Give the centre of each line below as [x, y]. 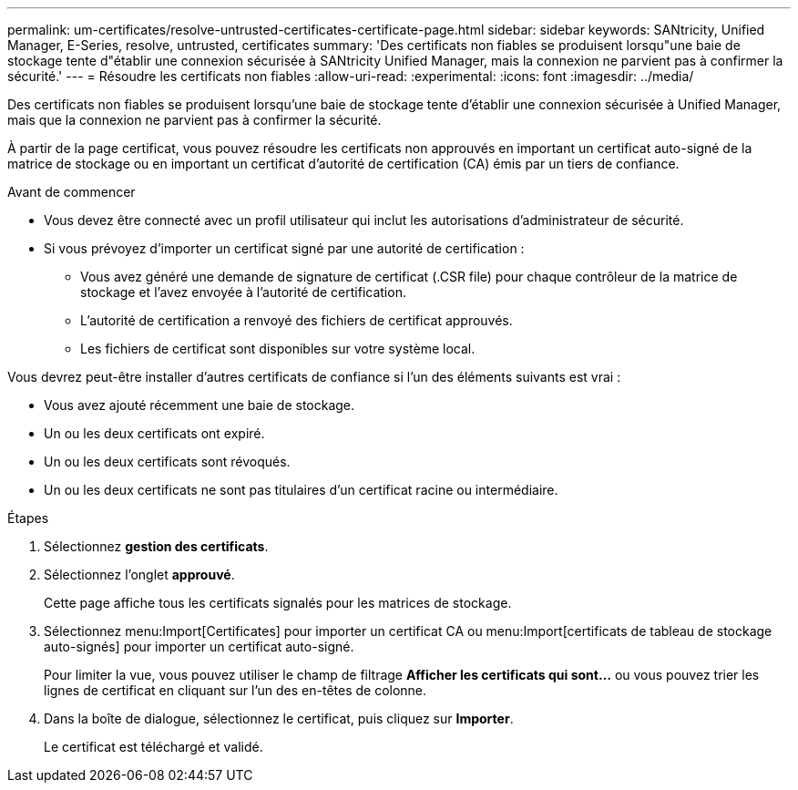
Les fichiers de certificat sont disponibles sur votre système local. [278, 349]
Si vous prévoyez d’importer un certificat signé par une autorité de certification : [284, 248]
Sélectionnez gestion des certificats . [156, 546]
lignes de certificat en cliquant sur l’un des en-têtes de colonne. [235, 690]
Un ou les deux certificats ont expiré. [154, 433]
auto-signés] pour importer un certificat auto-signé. [199, 646]
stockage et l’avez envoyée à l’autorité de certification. [243, 292]
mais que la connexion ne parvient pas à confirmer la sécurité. [194, 120]
